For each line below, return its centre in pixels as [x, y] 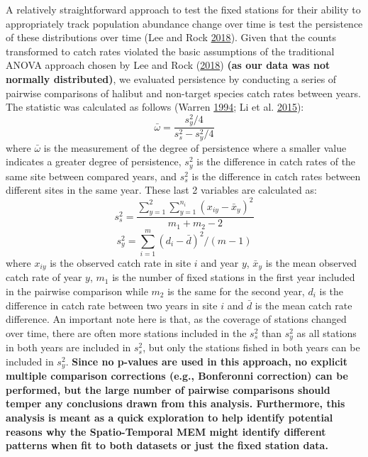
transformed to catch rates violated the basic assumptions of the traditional [170, 51]
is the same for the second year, [236, 291]
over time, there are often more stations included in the [126, 332]
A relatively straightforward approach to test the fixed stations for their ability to [183, 9]
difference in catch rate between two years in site [112, 305]
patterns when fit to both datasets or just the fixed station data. [167, 445]
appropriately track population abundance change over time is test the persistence [184, 23]
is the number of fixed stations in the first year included [234, 277]
